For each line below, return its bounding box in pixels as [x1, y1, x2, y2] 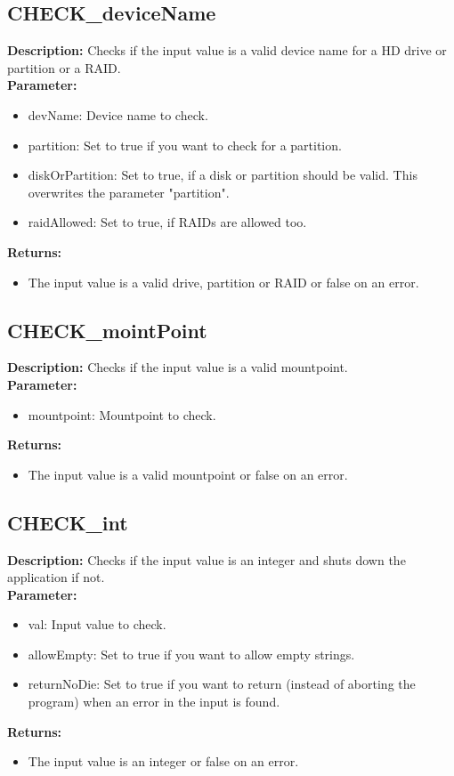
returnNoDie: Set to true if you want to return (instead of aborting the [28, 675, 416, 693]
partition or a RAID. [7, 58, 121, 77]
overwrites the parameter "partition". [28, 182, 230, 201]
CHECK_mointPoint [7, 316, 207, 344]
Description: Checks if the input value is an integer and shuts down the [7, 550, 406, 569]
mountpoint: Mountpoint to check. [28, 405, 216, 424]
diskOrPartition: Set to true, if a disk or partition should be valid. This [28, 166, 418, 184]
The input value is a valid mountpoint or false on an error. [28, 465, 348, 483]
